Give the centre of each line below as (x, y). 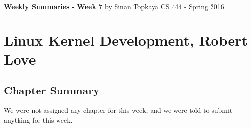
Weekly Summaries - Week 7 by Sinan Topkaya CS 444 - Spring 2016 (114, 6)
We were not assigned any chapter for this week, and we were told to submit (118, 110)
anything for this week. (38, 119)
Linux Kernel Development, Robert (126, 40)
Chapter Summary (52, 90)
